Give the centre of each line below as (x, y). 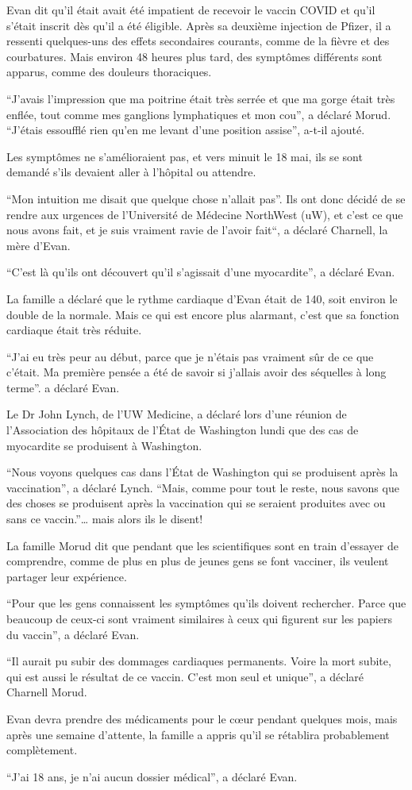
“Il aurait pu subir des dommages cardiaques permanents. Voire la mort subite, (199, 661)
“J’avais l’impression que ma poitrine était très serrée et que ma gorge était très (201, 98)
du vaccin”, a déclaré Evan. (73, 634)
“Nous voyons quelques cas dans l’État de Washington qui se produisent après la (202, 472)
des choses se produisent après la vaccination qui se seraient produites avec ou (196, 503)
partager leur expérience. (67, 576)
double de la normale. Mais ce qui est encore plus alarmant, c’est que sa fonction (203, 314)
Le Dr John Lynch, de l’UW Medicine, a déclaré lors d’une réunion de (177, 414)
